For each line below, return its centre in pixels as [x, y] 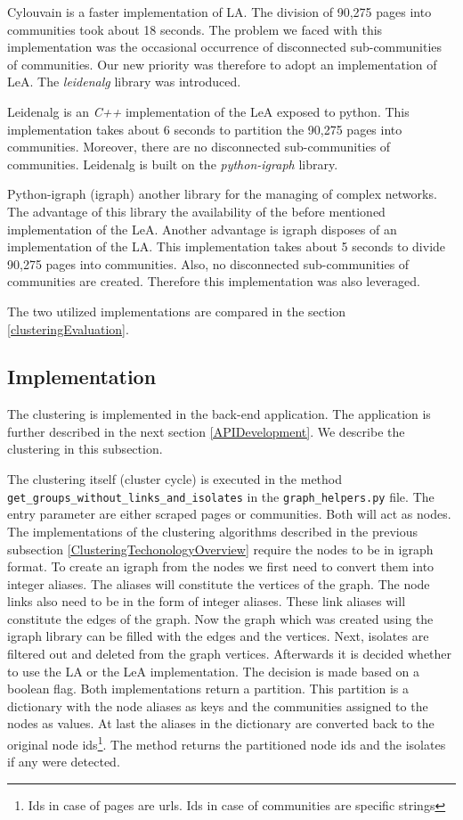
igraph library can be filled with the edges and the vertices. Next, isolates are [218, 636]
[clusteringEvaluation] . [68, 328]
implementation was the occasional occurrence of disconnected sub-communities [225, 47]
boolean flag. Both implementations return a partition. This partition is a [208, 689]
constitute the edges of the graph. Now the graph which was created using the [220, 618]
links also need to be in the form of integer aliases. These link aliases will [207, 601]
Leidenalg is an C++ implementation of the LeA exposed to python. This [208, 111]
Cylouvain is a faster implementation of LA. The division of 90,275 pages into [219, 12]
